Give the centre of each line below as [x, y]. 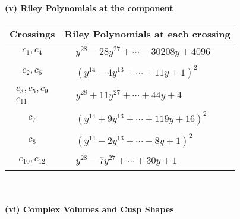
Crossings [32, 33]
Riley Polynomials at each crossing [147, 33]
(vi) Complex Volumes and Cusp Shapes [89, 209]
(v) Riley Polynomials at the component [89, 8]
